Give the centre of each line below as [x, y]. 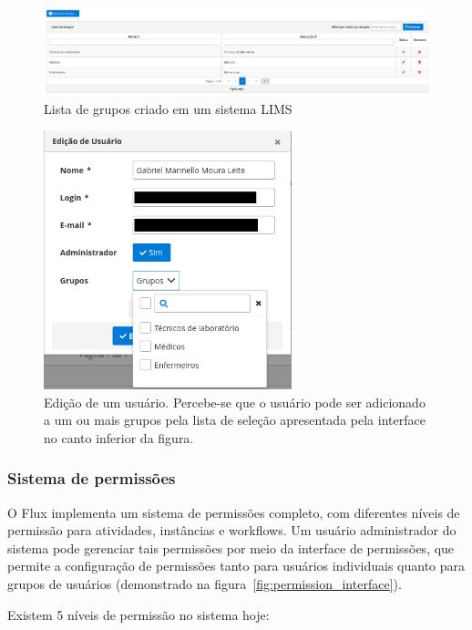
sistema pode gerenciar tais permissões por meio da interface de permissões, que [231, 547]
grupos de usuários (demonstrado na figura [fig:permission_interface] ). [205, 584]
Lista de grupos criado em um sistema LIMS [168, 108]
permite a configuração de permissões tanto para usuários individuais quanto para [236, 566]
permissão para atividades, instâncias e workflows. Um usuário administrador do [232, 530]
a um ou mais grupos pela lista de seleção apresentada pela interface [235, 420]
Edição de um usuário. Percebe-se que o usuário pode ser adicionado [235, 402]
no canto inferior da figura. [119, 437]
